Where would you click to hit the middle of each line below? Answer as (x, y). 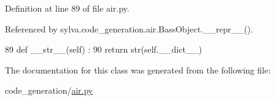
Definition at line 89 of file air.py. (67, 8)
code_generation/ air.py (49, 90)
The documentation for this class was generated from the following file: (138, 69)
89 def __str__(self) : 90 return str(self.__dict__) (104, 49)
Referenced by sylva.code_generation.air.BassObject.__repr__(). (129, 28)
